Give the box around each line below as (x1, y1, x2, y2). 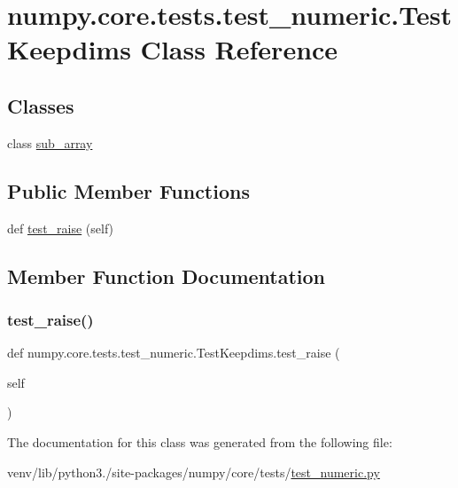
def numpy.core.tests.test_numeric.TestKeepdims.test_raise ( (7, 343, 340, 362)
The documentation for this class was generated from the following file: (7, 432, 392, 451)
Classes (7, 91, 74, 119)
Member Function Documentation (7, 262, 326, 289)
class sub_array (7, 133, 93, 152)
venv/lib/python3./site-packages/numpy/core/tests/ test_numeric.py (7, 462, 380, 481)
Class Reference (140, 31, 338, 67)
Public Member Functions (7, 177, 250, 204)
